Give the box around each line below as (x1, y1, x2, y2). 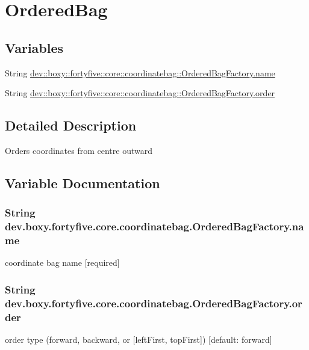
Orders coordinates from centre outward (5, 144, 152, 156)
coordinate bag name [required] (5, 256, 120, 269)
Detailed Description (5, 116, 137, 135)
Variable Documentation (5, 173, 160, 192)
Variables (5, 38, 64, 57)
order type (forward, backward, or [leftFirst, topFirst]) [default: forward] (5, 333, 272, 346)
